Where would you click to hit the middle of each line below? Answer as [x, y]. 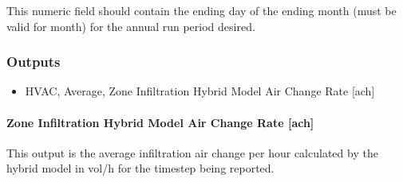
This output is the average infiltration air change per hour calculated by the [192, 152]
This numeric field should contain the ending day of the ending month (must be [201, 10]
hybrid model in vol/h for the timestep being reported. [140, 168]
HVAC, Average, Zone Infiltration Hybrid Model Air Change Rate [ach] [200, 91]
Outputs [34, 62]
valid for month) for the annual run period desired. [131, 26]
